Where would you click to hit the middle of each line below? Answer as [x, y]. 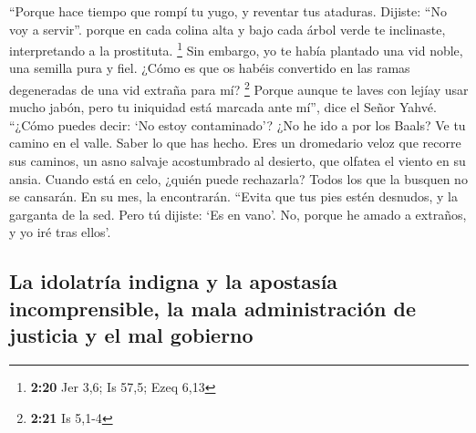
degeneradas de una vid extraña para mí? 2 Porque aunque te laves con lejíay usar [239, 88]
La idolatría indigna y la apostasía [174, 281]
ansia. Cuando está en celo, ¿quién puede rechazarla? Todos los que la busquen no [238, 178]
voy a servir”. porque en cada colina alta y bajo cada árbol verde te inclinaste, [228, 29]
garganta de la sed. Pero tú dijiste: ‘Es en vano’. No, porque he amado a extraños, [238, 214]
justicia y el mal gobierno [131, 335]
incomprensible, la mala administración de [213, 308]
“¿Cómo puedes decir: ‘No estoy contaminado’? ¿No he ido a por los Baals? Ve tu [238, 124]
